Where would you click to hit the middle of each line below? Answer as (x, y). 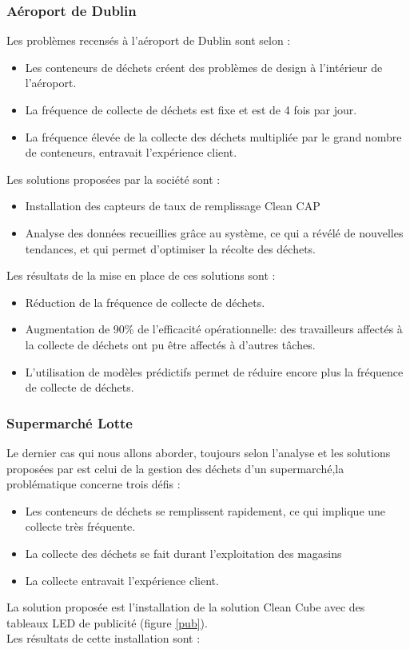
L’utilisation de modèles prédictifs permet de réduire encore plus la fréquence (214, 371)
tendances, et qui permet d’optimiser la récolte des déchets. (171, 248)
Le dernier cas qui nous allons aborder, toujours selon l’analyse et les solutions (199, 452)
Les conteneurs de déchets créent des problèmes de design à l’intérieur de (204, 67)
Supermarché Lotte (70, 422)
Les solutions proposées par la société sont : (113, 179)
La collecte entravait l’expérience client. (122, 580)
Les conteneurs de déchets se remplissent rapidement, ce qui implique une (205, 510)
